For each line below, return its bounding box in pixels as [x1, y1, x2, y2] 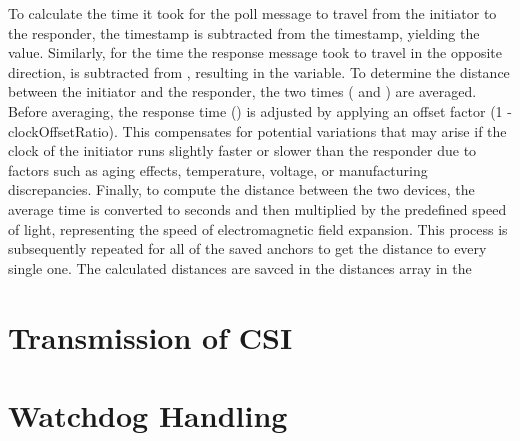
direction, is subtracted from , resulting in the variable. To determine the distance [8, 61, 510, 82]
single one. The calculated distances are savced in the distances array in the [8, 257, 472, 278]
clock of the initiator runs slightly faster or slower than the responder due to [8, 140, 477, 161]
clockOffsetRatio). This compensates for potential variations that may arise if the [8, 120, 507, 141]
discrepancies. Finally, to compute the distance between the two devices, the [8, 179, 475, 200]
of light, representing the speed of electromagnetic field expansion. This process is [8, 218, 508, 239]
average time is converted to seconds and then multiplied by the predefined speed [8, 198, 507, 219]
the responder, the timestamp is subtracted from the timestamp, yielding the [8, 22, 480, 43]
